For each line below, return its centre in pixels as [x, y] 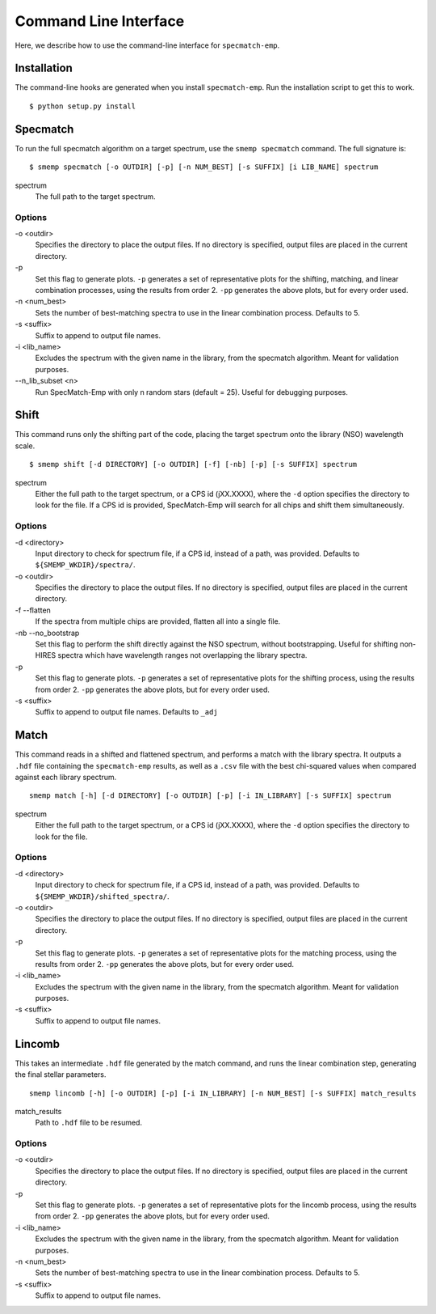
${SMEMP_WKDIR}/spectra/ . [85, 565]
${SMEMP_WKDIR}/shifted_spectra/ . [102, 896]
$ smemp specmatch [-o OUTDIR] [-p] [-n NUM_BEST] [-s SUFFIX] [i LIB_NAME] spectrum [204, 167]
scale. [25, 446]
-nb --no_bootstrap [47, 633]
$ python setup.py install [83, 106]
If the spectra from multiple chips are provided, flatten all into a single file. [158, 621]
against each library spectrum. [66, 778]
